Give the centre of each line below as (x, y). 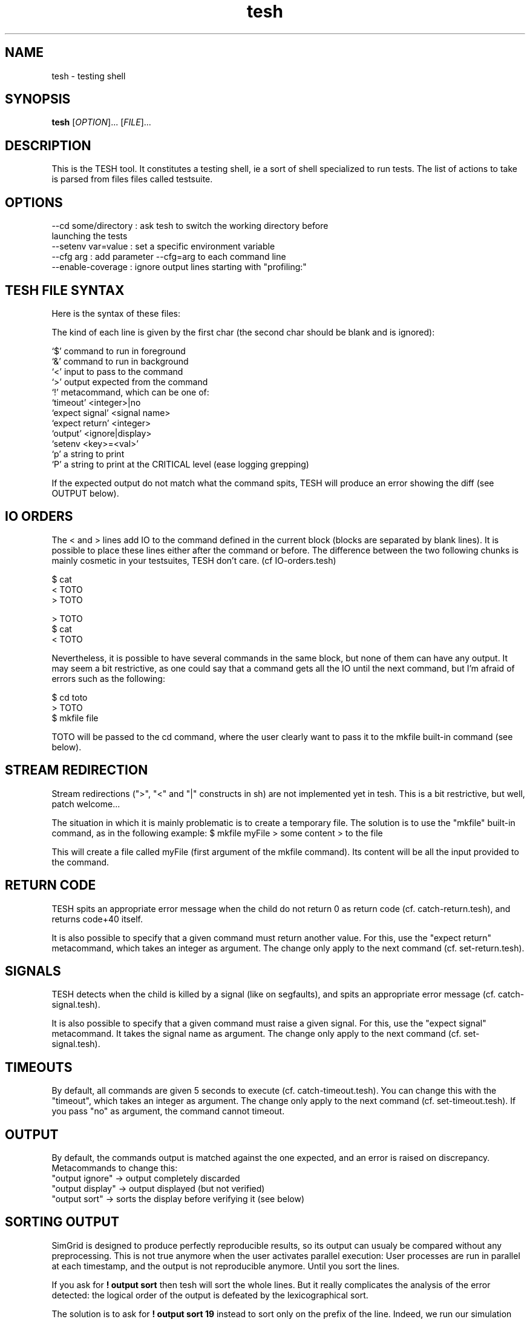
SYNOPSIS (38, 99)
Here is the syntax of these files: (116, 313)
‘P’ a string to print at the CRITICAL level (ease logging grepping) (180, 464)
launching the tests (90, 236)
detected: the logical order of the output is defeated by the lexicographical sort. (210, 1295)
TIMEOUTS (39, 1067)
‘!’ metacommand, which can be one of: (130, 392)
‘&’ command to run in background (120, 361)
